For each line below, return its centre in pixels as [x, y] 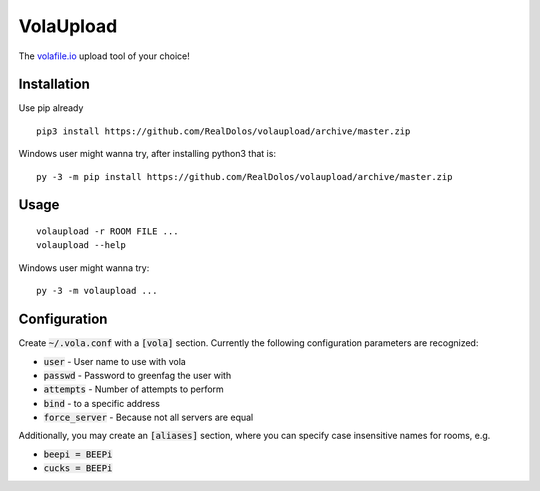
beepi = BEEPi [78, 454]
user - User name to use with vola [115, 361]
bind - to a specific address [101, 403]
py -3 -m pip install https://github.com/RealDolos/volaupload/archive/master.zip [244, 176]
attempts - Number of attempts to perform [133, 389]
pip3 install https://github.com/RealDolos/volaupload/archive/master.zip [223, 131]
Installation [54, 84]
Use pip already [51, 108]
